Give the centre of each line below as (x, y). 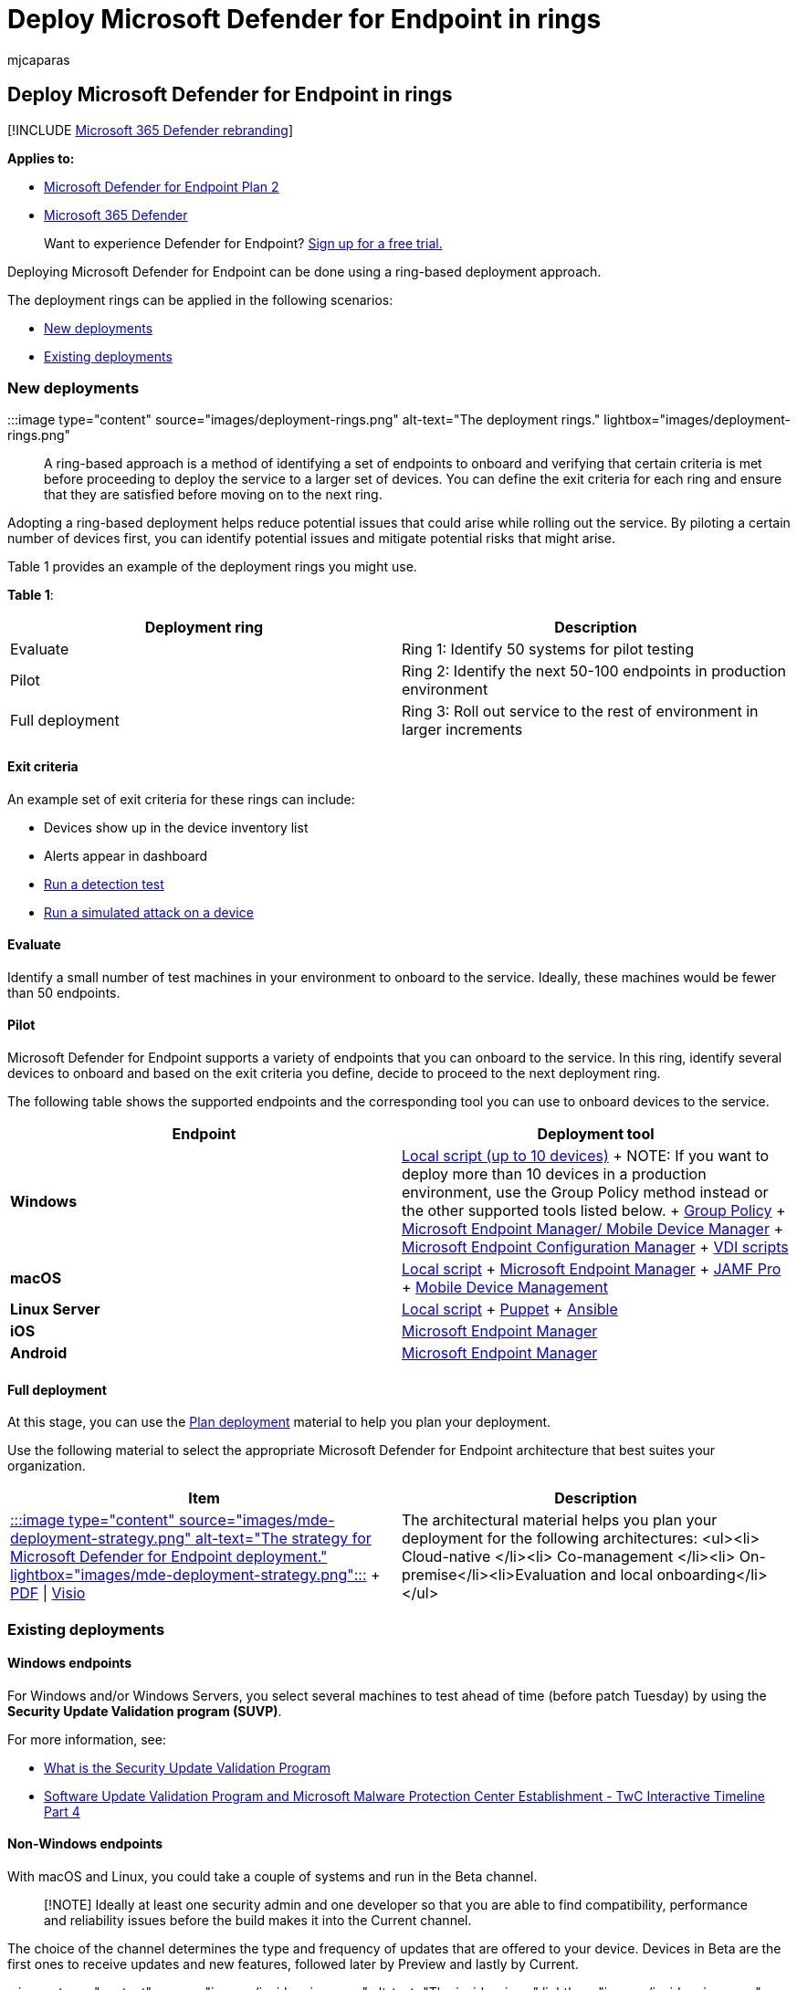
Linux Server (55, 1309)
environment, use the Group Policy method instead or (585, 1192)
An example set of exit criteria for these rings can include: (181, 799)
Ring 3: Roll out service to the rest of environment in (580, 712)
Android (39, 1353)
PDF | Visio (48, 1593)
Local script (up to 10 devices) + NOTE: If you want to (586, 1156)
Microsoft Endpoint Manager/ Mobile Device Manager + (593, 1229)
